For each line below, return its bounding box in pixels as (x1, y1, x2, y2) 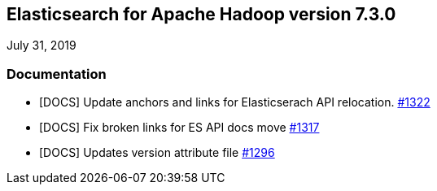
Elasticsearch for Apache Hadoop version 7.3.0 (7, 4, 396, 24)
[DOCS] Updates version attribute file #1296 (39, 145, 275, 160)
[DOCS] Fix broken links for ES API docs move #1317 (39, 120, 320, 135)
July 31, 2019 (7, 38, 76, 53)
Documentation (7, 65, 107, 82)
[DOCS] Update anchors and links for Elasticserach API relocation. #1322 (39, 95, 430, 110)
